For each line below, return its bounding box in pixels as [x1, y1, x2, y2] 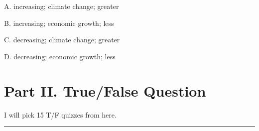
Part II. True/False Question [4, 80, 206, 101]
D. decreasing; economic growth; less [4, 51, 116, 61]
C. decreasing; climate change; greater [4, 34, 120, 45]
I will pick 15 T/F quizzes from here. [4, 109, 117, 120]
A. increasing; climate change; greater [4, 1, 119, 11]
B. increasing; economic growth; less [4, 17, 114, 28]
